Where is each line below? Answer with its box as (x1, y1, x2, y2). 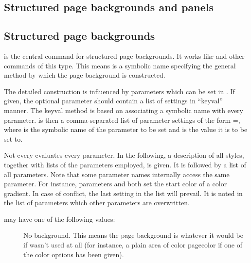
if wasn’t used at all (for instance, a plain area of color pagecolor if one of (23, 240, 242, 250)
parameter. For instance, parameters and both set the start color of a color (4, 179, 227, 189)
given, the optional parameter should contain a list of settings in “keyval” (4, 96, 223, 106)
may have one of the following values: (4, 214, 115, 224)
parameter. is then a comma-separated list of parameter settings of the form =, (4, 115, 240, 125)
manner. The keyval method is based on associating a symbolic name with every (4, 105, 243, 115)
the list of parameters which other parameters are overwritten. (4, 197, 190, 208)
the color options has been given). (23, 249, 124, 259)
